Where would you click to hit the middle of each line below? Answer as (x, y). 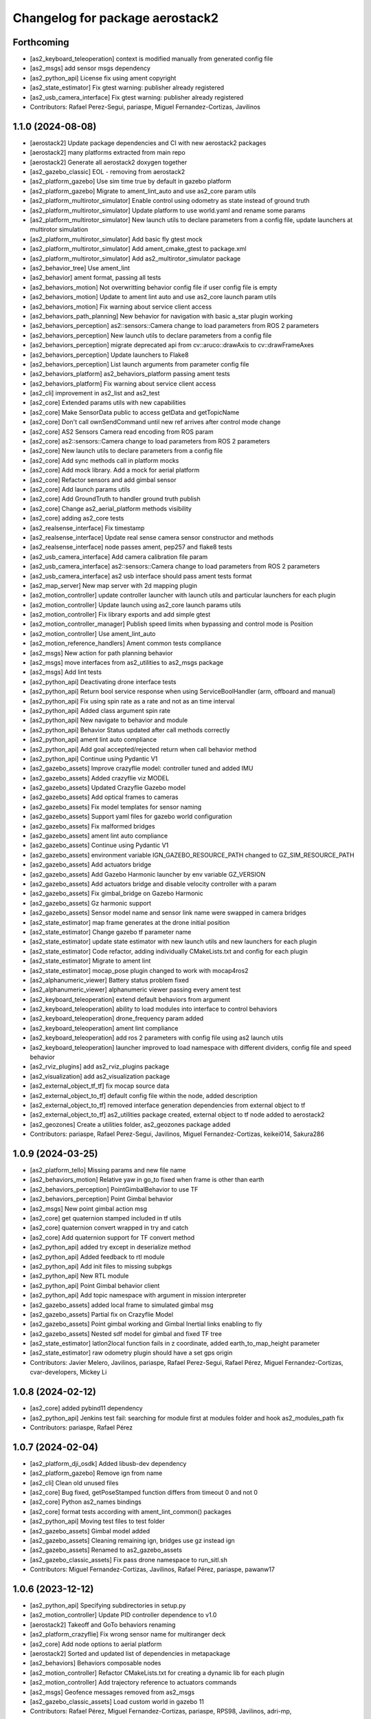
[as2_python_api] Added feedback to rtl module (97, 1257)
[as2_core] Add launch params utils (80, 489)
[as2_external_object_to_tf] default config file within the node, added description (144, 1095)
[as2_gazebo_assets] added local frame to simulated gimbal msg (122, 1305)
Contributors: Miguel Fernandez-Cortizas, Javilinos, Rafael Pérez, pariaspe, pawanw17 (152, 1569)
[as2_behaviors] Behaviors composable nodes (95, 1663)
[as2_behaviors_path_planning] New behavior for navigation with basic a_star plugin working (161, 316)
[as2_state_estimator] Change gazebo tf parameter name (111, 932)
